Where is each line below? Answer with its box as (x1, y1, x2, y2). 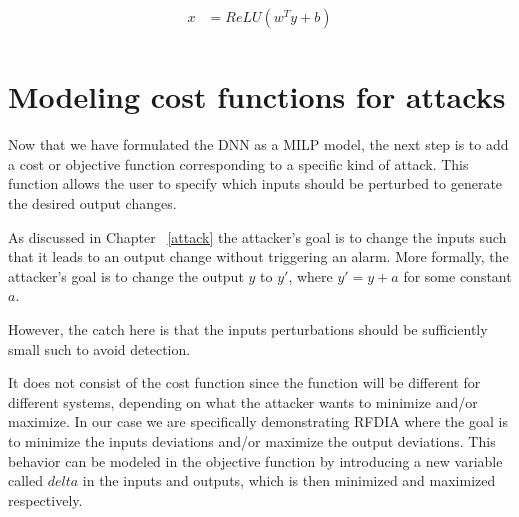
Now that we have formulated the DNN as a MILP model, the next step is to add (8, 134, 509, 155)
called (8, 470, 43, 491)
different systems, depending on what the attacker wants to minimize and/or (8, 391, 478, 412)
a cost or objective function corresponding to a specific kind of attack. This (8, 153, 469, 174)
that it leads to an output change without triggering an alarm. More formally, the (8, 246, 509, 267)
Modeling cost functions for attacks (8, 76, 506, 117)
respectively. (8, 489, 83, 510)
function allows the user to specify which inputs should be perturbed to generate (8, 173, 503, 194)
